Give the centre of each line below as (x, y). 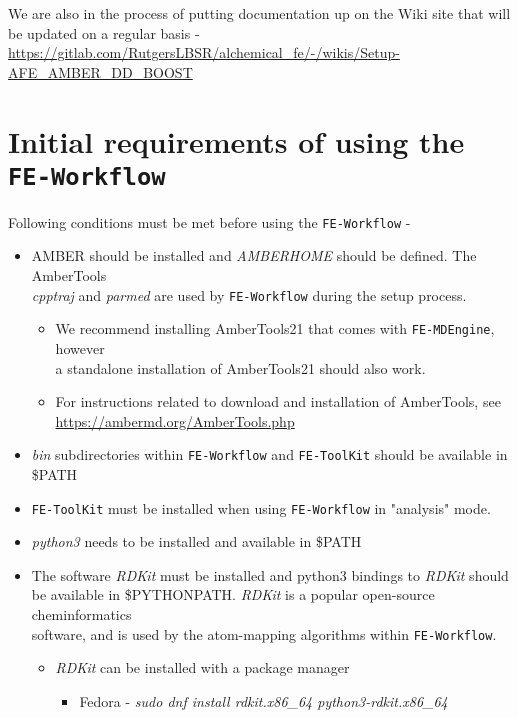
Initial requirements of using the (236, 140)
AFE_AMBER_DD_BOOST (100, 71)
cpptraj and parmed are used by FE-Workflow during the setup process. (249, 294)
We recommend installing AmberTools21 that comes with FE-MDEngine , (275, 328)
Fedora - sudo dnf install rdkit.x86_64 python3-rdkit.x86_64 (263, 700)
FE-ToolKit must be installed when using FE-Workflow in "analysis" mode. (261, 507)
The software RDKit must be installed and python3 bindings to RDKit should (270, 574)
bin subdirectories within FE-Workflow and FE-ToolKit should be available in (269, 454)
